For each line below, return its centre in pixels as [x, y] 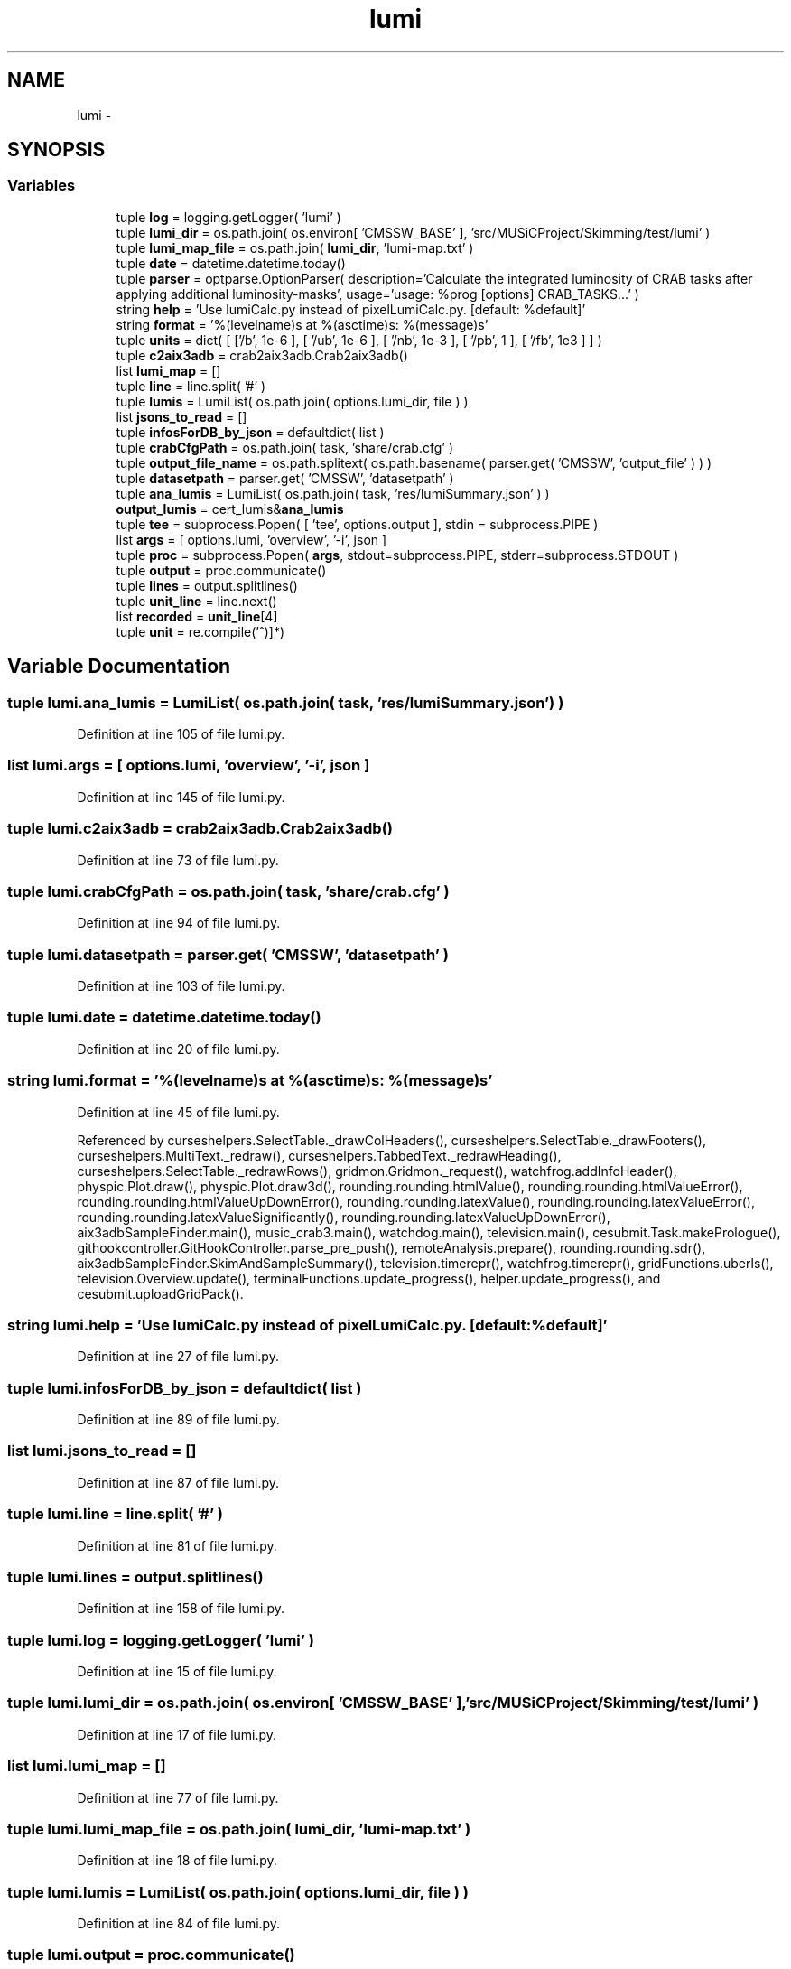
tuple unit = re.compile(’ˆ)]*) [200, 631]
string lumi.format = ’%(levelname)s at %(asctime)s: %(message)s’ [250, 1081]
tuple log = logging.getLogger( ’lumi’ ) [228, 217]
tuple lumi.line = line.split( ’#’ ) [116, 1514]
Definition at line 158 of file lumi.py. [181, 1609]
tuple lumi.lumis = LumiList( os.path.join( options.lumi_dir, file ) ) [238, 1892]
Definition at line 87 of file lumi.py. [178, 1482]
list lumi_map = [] [168, 370]
